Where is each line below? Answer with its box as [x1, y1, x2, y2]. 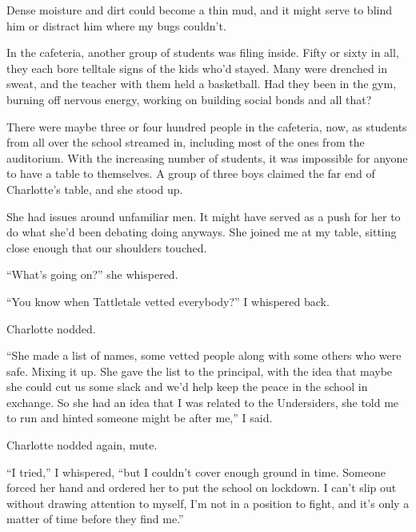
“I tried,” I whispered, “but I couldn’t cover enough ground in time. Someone [6, 463, 386, 480]
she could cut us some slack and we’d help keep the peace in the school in [6, 378, 368, 395]
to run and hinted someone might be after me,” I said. [6, 409, 273, 426]
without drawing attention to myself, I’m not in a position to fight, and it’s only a [6, 494, 410, 511]
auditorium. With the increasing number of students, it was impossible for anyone [6, 149, 408, 166]
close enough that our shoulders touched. [6, 239, 207, 256]
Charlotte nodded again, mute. [6, 437, 158, 453]
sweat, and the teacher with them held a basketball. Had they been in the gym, [6, 75, 397, 92]
